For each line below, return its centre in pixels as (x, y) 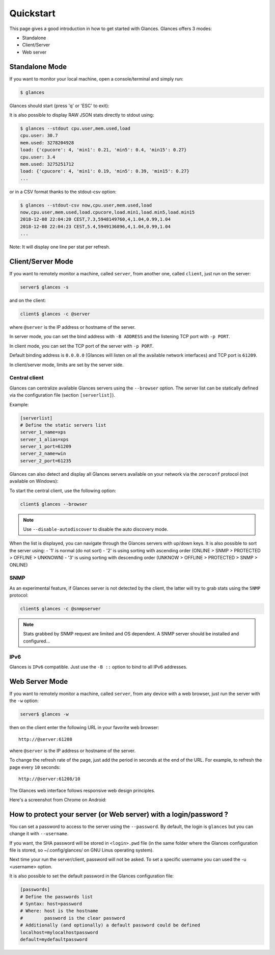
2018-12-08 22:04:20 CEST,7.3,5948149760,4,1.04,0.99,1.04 (95, 220)
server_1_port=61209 (46, 447)
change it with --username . (39, 834)
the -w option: (24, 701)
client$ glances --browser (54, 504)
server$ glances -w (44, 714)
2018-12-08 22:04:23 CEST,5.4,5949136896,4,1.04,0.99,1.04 (95, 226)
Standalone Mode (38, 67)
